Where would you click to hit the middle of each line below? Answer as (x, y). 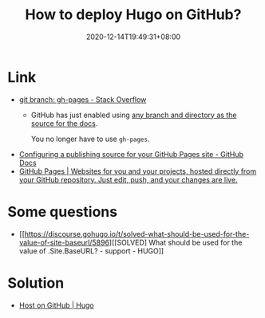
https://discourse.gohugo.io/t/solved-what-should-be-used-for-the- (137, 234)
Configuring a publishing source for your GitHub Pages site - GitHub (131, 154)
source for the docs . (64, 123)
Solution (36, 283)
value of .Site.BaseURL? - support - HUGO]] (91, 251)
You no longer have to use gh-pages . (90, 139)
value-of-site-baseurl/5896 (64, 242)
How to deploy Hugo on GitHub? (133, 15)
